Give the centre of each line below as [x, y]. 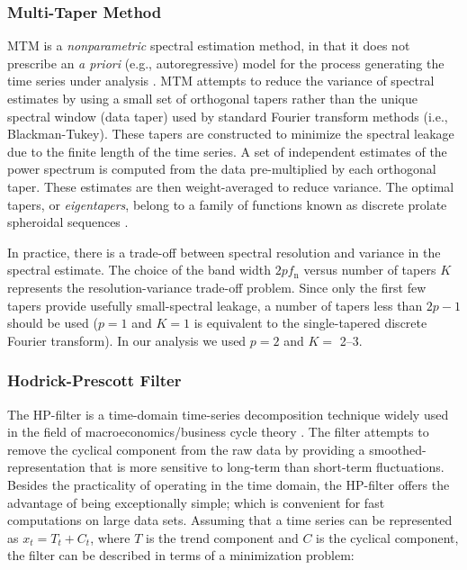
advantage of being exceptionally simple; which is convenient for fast [196, 502]
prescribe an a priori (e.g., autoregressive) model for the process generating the [226, 63]
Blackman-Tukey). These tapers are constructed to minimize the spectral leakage [231, 134]
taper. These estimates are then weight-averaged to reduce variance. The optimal [231, 186]
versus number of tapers [370, 270]
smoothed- [398, 449]
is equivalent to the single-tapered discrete [310, 323]
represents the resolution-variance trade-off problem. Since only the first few [217, 287]
